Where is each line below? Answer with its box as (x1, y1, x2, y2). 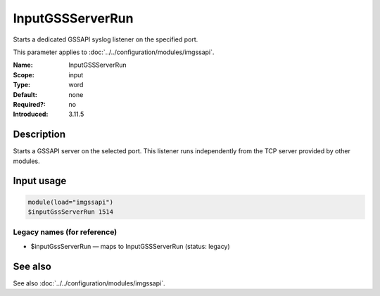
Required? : (13, 100, 46, 108)
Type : (13, 81, 31, 89)
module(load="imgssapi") (27, 198, 114, 206)
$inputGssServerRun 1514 (27, 207, 114, 216)
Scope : (13, 70, 34, 79)
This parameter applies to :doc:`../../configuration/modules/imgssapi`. (13, 48, 215, 56)
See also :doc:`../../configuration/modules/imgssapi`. (13, 278, 165, 288)
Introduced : (13, 110, 49, 119)
